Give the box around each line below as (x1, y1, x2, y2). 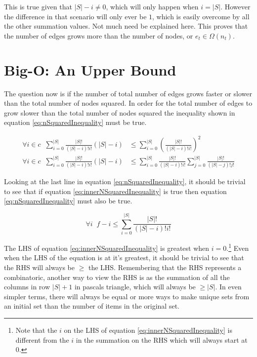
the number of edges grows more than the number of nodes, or (4, 30, 193, 40)
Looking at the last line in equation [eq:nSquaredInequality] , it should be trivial (4, 176, 246, 187)
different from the (15, 334, 69, 345)
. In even (215, 281, 242, 292)
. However (220, 1, 251, 11)
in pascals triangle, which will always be (74, 281, 196, 292)
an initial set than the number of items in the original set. (4, 301, 179, 311)
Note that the (15, 324, 57, 335)
